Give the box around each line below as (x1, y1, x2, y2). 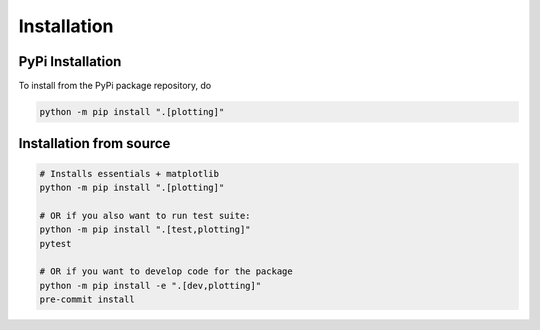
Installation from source (18, 135, 171, 152)
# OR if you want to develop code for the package (39, 266, 294, 277)
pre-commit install (39, 294, 135, 305)
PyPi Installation (18, 53, 122, 70)
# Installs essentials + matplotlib (39, 168, 220, 179)
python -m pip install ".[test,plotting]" (39, 224, 251, 235)
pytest (39, 238, 72, 249)
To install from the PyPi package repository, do (18, 80, 212, 92)
